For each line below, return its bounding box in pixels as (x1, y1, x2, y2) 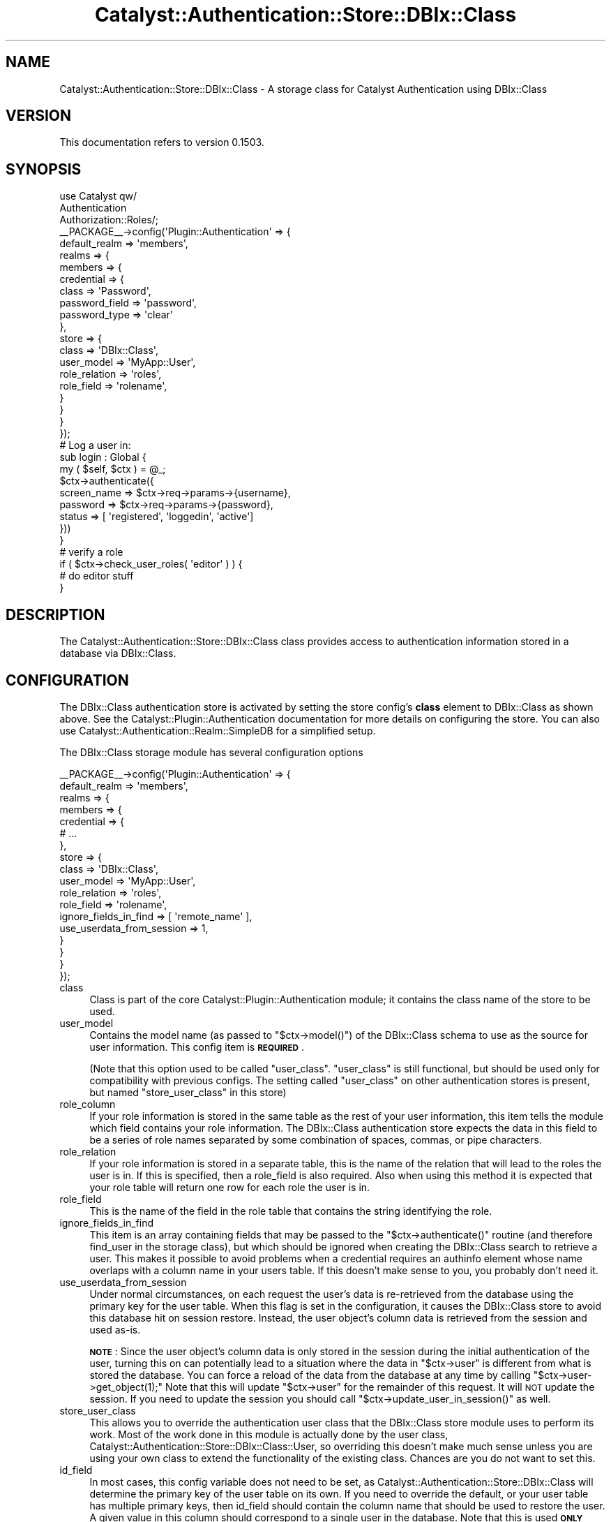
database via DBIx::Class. (59, 647, 176, 660)
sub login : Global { (59, 451, 146, 464)
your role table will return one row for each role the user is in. (89, 1181, 370, 1193)
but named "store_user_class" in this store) (89, 1086, 287, 1098)
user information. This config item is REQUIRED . (89, 1040, 304, 1053)
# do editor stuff (59, 570, 134, 582)
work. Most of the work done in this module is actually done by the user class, (89, 1428, 448, 1440)
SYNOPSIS (6, 160, 82, 178)
